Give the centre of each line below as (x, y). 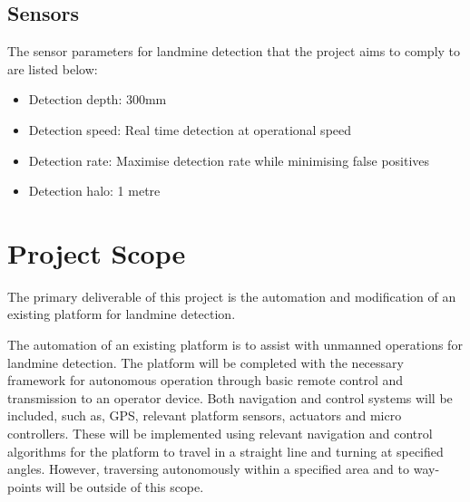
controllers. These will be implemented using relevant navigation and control (220, 434)
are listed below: (53, 68)
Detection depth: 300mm (98, 99)
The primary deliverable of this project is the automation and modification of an (232, 296)
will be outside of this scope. (125, 486)
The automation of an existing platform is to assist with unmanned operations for (235, 345)
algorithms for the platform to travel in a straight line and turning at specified (225, 451)
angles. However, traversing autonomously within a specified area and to (209, 469)
